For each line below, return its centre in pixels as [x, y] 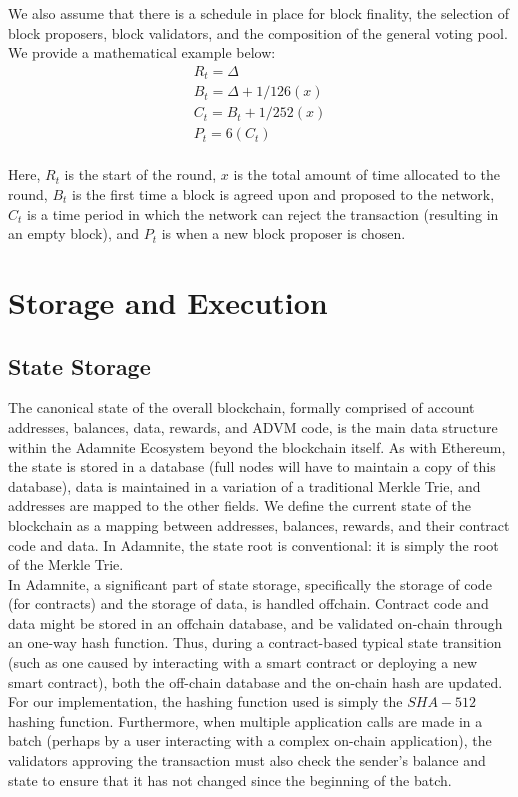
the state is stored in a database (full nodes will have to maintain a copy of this [252, 466]
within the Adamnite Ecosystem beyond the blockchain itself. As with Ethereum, [257, 446]
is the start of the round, [140, 174]
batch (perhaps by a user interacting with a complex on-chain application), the [250, 740]
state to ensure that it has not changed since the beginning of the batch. [230, 779]
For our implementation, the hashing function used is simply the [205, 701]
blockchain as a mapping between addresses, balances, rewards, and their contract [259, 524]
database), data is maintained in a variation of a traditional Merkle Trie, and [244, 485]
